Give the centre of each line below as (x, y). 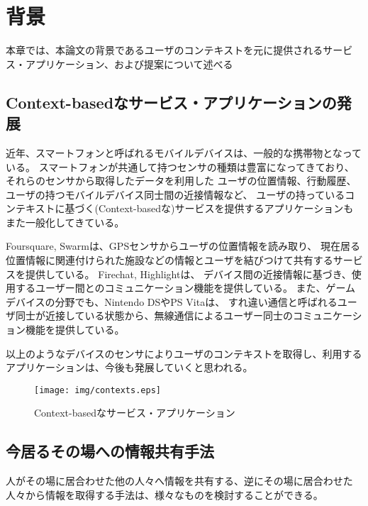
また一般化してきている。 (65, 222)
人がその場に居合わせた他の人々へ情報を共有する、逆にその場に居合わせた (179, 481)
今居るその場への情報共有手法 (110, 451)
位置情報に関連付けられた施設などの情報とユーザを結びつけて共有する (169, 260)
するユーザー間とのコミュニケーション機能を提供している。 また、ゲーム (185, 288)
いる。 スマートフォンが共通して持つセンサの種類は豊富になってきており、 (180, 166)
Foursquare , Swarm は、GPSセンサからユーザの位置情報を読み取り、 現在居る (183, 246)
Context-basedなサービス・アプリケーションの (171, 102)
